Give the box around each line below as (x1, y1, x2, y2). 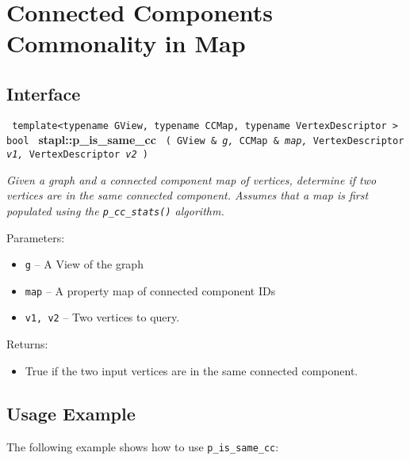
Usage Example (6, 401, 136, 425)
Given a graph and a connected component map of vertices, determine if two (6, 171, 377, 188)
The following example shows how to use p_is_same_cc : (6, 438, 279, 454)
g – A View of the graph (25, 256, 144, 272)
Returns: (6, 336, 48, 352)
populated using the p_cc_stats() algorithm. (6, 202, 224, 219)
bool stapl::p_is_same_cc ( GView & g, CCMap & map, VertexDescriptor (6, 131, 404, 148)
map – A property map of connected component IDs (25, 282, 276, 298)
